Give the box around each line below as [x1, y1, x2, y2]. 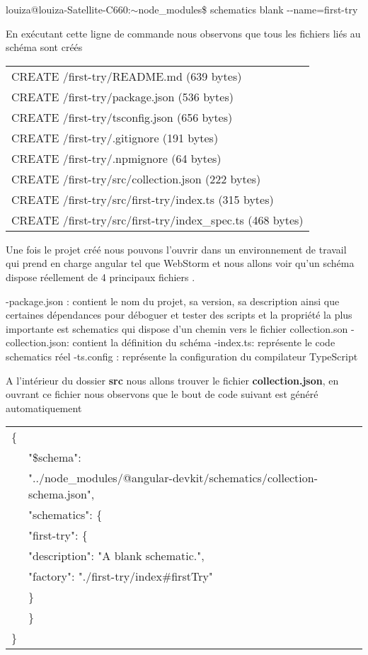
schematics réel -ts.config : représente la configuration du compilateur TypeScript [6, 348, 358, 363]
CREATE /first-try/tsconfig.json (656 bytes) [11, 108, 233, 125]
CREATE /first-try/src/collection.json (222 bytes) [11, 170, 261, 187]
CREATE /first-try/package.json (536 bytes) [11, 88, 234, 105]
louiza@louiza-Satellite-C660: [6, 2, 131, 16]
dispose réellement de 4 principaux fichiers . [6, 269, 195, 284]
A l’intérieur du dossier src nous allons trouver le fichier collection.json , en [6, 372, 339, 387]
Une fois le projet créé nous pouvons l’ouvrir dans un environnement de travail [6, 241, 347, 256]
